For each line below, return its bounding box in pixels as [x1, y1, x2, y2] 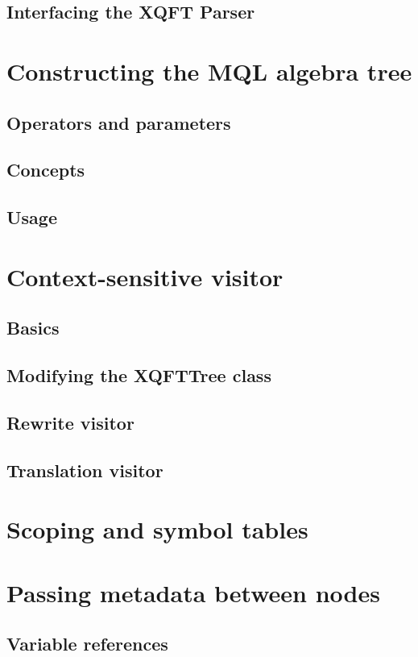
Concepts [6, 157, 85, 182]
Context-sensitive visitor [6, 260, 283, 293]
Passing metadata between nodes [6, 576, 380, 609]
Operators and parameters [6, 110, 231, 135]
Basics [6, 315, 60, 340]
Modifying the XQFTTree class [6, 363, 271, 388]
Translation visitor [6, 457, 163, 482]
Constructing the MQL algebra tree [6, 54, 412, 87]
